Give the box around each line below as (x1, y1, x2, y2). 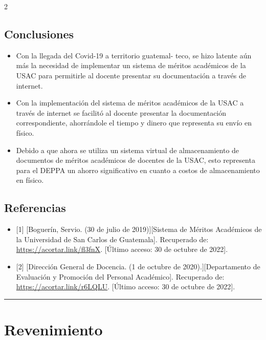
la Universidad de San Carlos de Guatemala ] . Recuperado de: (16, 233, 209, 244)
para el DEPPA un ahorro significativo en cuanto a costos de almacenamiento (16, 164, 260, 175)
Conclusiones (4, 26, 74, 41)
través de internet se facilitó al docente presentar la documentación (16, 107, 227, 118)
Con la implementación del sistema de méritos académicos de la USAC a (16, 97, 244, 108)
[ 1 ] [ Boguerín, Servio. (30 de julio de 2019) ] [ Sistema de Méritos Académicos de (16, 224, 262, 235)
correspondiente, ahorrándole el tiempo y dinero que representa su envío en (16, 117, 252, 128)
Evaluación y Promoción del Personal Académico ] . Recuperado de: (16, 271, 225, 282)
